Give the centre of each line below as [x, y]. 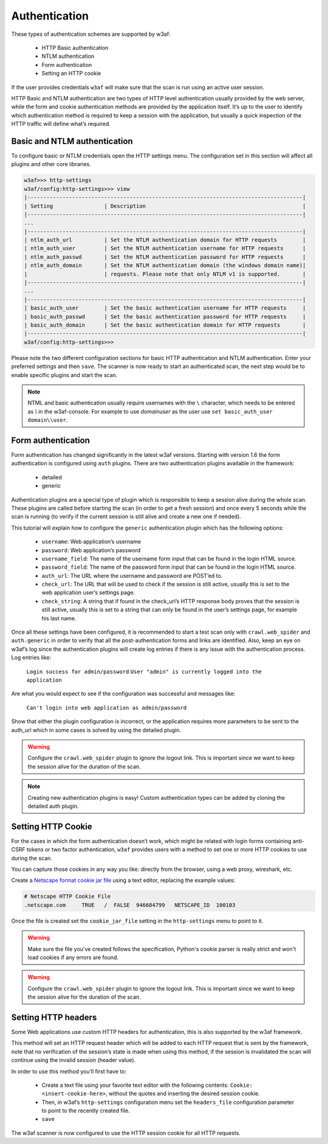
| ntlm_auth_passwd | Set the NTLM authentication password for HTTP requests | [165, 257]
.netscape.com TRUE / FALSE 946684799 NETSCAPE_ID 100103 [130, 905]
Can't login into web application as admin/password [107, 708]
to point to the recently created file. [86, 1111]
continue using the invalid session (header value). [73, 1060]
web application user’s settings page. [88, 592]
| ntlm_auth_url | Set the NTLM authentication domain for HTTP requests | [165, 240]
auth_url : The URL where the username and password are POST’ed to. [132, 575]
